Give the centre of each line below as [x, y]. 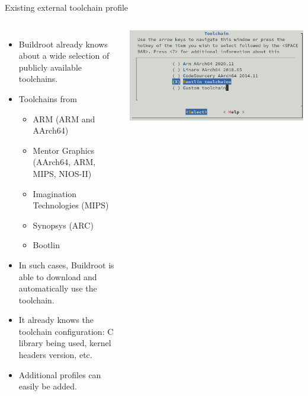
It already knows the [56, 320]
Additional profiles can [60, 374]
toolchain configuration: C [66, 331]
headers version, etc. [55, 355]
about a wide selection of [64, 56]
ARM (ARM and [64, 118]
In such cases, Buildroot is [66, 264]
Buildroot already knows [63, 44]
